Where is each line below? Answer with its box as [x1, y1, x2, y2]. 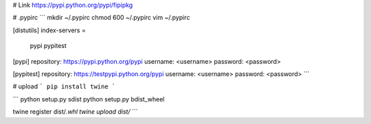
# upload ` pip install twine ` [12, 82, 116, 90]
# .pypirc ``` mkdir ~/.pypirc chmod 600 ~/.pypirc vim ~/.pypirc [12, 14, 190, 22]
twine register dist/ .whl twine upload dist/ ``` [12, 108, 138, 116]
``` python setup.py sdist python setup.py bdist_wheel [12, 95, 165, 103]
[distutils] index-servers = [12, 26, 86, 34]
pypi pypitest [30, 42, 67, 50]
